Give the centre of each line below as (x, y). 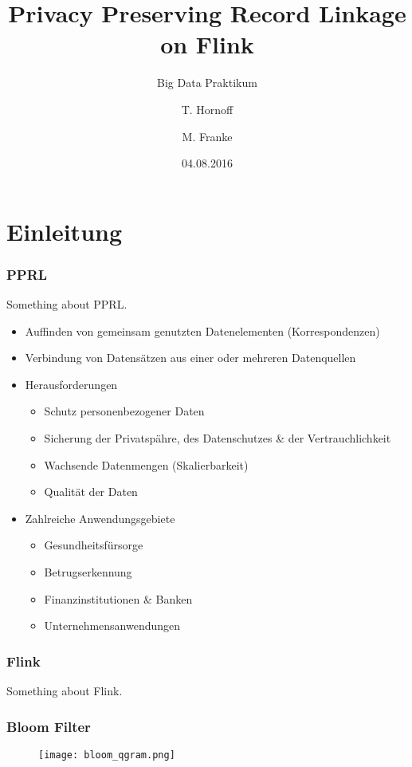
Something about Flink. (65, 691)
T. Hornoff (207, 109)
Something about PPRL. (67, 304)
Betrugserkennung (88, 572)
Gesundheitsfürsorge (94, 545)
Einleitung (65, 231)
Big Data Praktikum (207, 83)
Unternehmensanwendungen (112, 625)
